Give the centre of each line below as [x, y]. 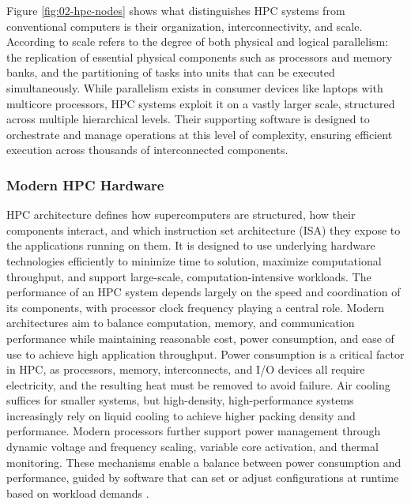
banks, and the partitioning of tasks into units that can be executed [171, 72]
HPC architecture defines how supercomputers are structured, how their [181, 214]
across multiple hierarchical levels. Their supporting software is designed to [188, 119]
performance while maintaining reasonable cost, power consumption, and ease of [200, 338]
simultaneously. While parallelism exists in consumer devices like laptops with [195, 87]
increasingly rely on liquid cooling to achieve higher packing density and [181, 415]
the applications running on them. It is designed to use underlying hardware [191, 245]
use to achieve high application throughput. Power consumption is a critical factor [205, 354]
